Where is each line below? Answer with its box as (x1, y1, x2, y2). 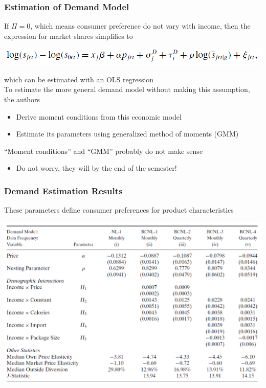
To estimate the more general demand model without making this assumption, (4, 84, 250, 95)
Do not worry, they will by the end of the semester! (16, 163, 177, 173)
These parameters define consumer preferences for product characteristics (4, 204, 234, 215)
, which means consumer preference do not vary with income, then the (30, 20, 251, 31)
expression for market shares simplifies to (4, 30, 133, 41)
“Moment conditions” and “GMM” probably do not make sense (4, 145, 203, 156)
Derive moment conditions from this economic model (16, 111, 182, 122)
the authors (4, 94, 40, 105)
